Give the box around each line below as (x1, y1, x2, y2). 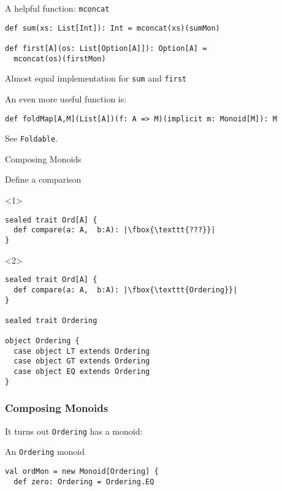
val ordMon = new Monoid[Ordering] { (5, 466, 159, 476)
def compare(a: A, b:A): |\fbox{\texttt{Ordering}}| (13, 285, 238, 294)
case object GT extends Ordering (13, 357, 150, 366)
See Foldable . (5, 132, 58, 145)
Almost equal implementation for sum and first (5, 72, 187, 85)
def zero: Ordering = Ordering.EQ (13, 477, 154, 486)
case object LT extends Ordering (13, 346, 150, 356)
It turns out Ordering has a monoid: (5, 424, 143, 437)
